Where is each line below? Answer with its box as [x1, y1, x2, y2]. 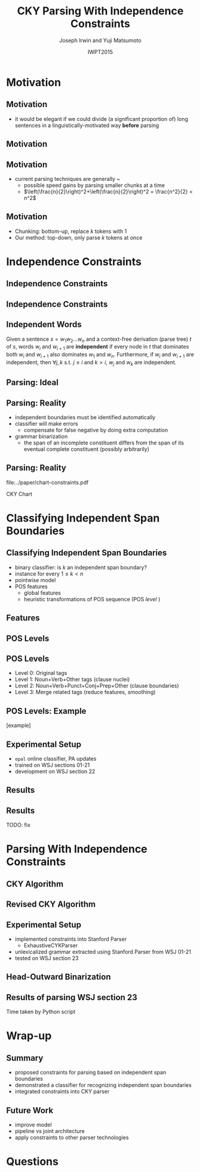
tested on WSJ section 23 [14, 954, 79, 962]
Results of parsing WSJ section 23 [6, 992, 137, 1003]
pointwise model [14, 576, 56, 583]
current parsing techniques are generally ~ [14, 175, 121, 182]
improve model [14, 1121, 52, 1128]
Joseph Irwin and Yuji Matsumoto [59, 37, 141, 44]
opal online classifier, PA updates [14, 755, 97, 762]
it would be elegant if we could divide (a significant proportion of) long [14, 115, 188, 122]
